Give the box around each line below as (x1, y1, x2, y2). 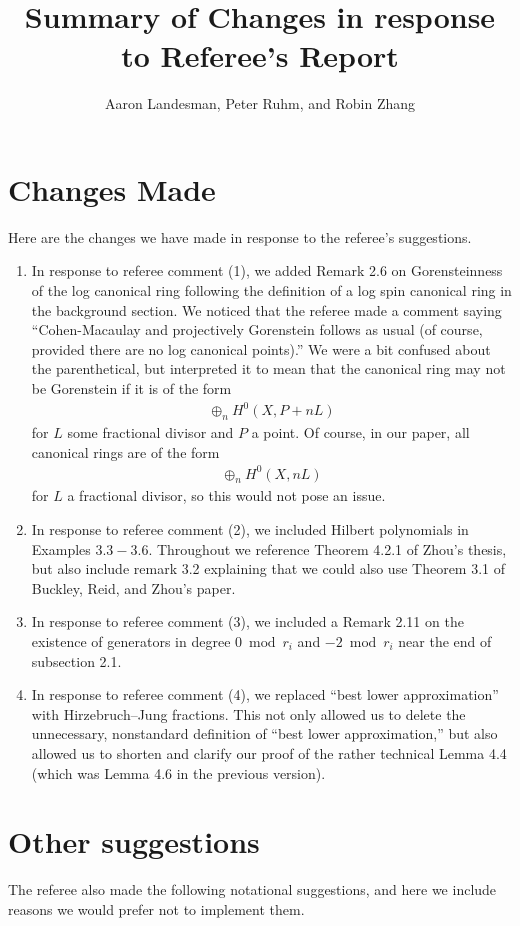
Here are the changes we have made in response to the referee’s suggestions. (8, 226, 472, 247)
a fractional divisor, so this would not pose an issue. (67, 485, 386, 506)
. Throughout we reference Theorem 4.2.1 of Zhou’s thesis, (148, 538, 507, 559)
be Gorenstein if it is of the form (31, 378, 232, 398)
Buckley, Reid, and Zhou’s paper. (31, 577, 236, 598)
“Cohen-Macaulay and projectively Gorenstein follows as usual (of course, (31, 319, 483, 340)
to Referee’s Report (121, 35, 399, 76)
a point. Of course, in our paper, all (251, 421, 470, 442)
